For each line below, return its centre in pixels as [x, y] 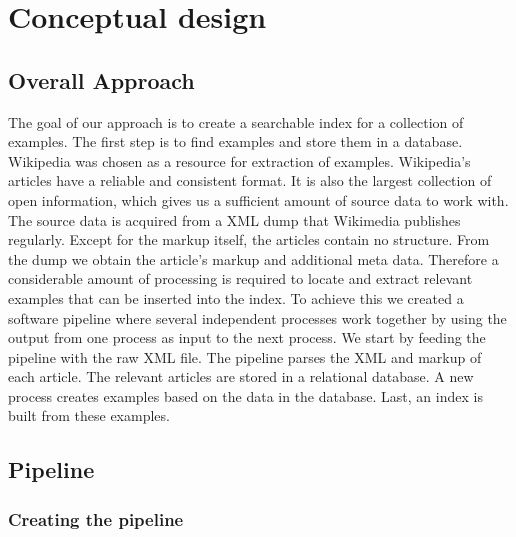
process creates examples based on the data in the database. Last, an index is [245, 395]
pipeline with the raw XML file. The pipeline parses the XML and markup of [245, 356]
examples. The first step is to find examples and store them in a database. [235, 141]
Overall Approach [101, 79]
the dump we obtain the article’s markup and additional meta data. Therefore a [253, 258]
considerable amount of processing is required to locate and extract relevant [240, 278]
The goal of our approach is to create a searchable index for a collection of [236, 121]
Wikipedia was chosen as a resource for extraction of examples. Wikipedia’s [239, 160]
